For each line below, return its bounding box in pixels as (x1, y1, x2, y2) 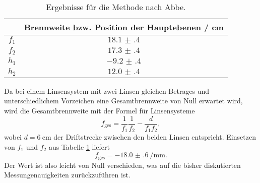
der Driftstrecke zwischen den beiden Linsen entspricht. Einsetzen (53, 132, 256, 142)
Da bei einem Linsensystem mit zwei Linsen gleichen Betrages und (4, 85, 210, 96)
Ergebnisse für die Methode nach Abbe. (46, 1, 186, 13)
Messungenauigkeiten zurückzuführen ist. (4, 169, 131, 180)
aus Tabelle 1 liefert (48, 141, 110, 152)
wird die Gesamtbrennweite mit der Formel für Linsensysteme (4, 105, 195, 115)
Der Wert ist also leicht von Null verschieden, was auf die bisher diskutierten (4, 159, 241, 170)
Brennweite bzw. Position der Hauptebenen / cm (24, 21, 224, 33)
